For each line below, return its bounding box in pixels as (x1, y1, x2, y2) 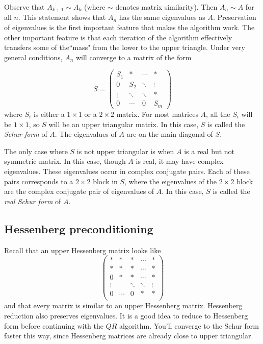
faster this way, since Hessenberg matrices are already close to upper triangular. (4, 330, 253, 341)
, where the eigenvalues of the (124, 176, 217, 186)
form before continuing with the (4, 320, 103, 331)
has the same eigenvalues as (119, 12, 205, 22)
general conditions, (4, 52, 63, 62)
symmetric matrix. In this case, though (4, 156, 126, 166)
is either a (33, 108, 65, 119)
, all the (206, 108, 230, 119)
